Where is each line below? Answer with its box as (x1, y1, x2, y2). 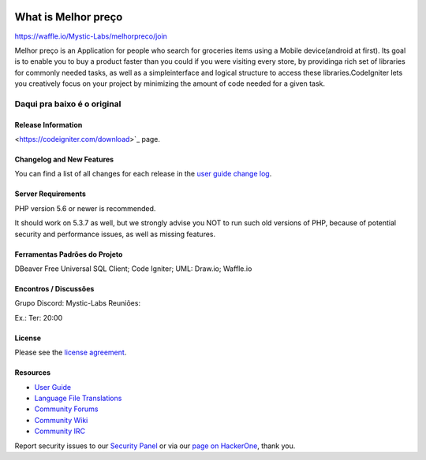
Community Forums (34, 404, 99, 414)
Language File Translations (34, 393, 122, 402)
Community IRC (34, 426, 86, 436)
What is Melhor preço (14, 10, 123, 24)
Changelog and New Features (14, 154, 114, 165)
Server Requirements (14, 189, 87, 198)
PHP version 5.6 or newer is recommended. (14, 203, 156, 213)
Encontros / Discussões (14, 284, 95, 293)
